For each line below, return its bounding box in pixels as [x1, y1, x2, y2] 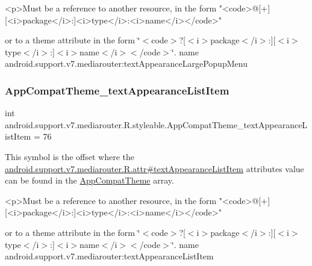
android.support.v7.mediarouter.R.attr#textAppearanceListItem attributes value [5, 162, 304, 175]
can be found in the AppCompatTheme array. [5, 174, 174, 187]
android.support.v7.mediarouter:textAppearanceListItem [5, 250, 214, 262]
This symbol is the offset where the [5, 150, 134, 162]
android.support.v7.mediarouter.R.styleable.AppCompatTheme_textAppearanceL [5, 118, 308, 131]
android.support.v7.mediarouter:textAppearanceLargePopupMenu [5, 57, 248, 70]
